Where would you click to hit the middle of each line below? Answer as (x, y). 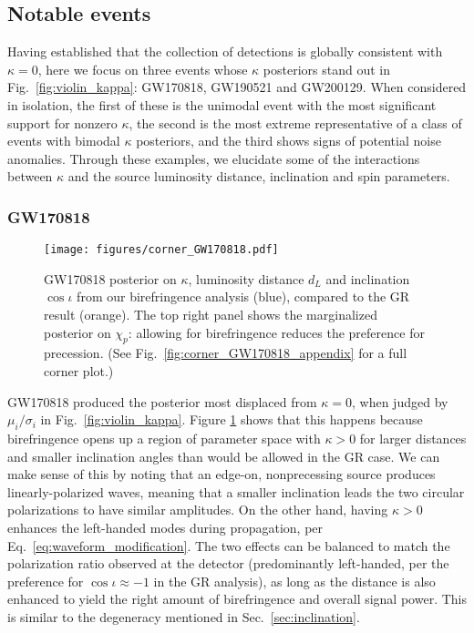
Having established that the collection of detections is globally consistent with (225, 51)
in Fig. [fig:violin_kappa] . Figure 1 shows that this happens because (232, 419)
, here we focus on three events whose (143, 69)
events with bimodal (64, 141)
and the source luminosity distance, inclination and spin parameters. (259, 176)
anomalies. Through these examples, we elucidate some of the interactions (214, 158)
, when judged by (400, 401)
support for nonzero (62, 123)
